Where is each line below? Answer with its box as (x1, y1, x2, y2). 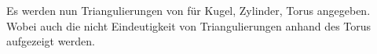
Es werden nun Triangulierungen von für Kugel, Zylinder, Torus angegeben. (6, 2, 371, 18)
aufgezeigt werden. (6, 33, 95, 49)
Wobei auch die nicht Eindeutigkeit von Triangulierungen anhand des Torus (6, 17, 372, 34)
